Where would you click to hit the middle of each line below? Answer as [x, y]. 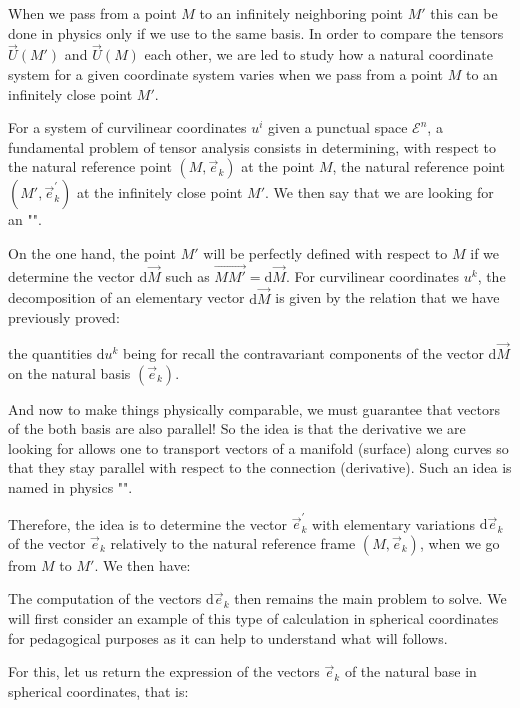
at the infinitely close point [159, 192]
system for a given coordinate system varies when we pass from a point [226, 74]
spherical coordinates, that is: [98, 690]
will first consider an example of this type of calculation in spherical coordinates [253, 618]
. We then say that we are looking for [379, 192]
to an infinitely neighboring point [301, 13]
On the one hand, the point [92, 252]
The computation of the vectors [105, 598]
